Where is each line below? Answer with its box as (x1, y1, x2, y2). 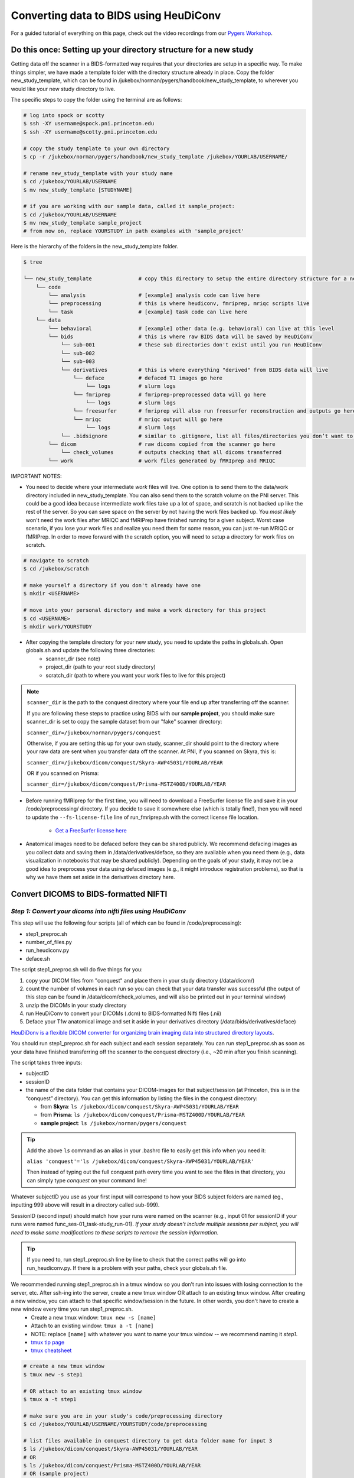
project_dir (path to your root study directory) (45, 663, 156, 670)
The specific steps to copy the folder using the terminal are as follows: (11, 96, 182, 103)
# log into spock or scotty (23, 112, 104, 118)
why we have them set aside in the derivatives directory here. (25, 874, 175, 880)
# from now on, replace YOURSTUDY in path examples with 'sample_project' (23, 228, 245, 235)
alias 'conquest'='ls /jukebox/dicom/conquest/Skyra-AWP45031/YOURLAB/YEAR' (27, 1158, 254, 1165)
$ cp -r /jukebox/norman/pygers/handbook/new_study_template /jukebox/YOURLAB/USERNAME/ (23, 153, 289, 160)
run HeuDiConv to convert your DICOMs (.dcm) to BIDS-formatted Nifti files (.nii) (25, 1010, 221, 1017)
